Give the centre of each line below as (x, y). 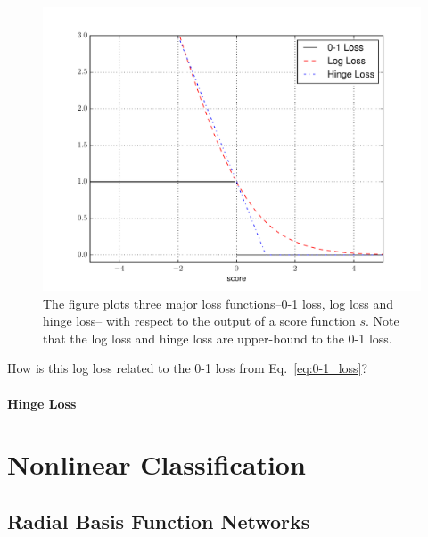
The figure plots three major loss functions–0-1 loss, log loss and (218, 303)
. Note (383, 321)
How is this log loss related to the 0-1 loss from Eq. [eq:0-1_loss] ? (188, 368)
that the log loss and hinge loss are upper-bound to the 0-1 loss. (218, 338)
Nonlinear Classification (156, 464)
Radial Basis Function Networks (159, 520)
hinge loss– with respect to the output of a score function (199, 321)
